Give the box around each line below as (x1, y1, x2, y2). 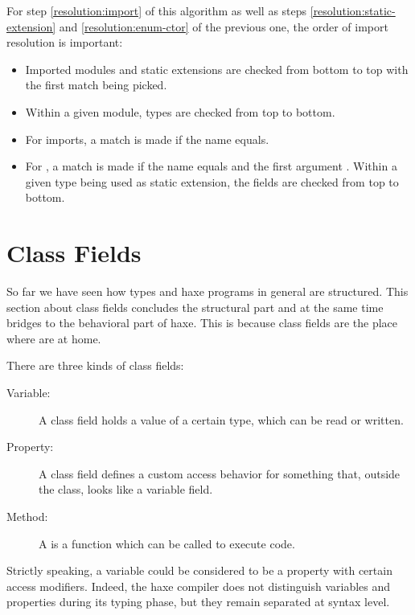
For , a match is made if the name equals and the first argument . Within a (25, 158, 397, 174)
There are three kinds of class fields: (6, 357, 184, 374)
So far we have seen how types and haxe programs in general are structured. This (6, 283, 409, 300)
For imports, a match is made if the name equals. (25, 130, 269, 147)
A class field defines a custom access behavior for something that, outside (39, 465, 401, 482)
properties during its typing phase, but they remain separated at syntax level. (6, 593, 390, 610)
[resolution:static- (310, 2, 396, 18)
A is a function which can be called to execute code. (39, 535, 295, 551)
